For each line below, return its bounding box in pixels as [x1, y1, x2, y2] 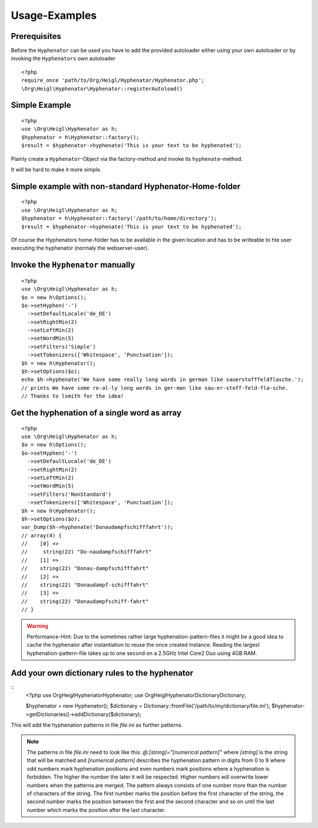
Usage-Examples [11, 9, 97, 22]
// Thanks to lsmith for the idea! [21, 393, 124, 400]
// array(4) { [21, 532, 62, 539]
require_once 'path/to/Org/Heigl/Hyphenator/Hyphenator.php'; [21, 77, 205, 84]
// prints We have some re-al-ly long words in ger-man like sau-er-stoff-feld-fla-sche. [21, 385, 289, 391]
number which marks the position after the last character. [26, 806, 166, 813]
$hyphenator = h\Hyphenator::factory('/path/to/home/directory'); [21, 215, 217, 222]
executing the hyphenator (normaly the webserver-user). [11, 244, 150, 251]
